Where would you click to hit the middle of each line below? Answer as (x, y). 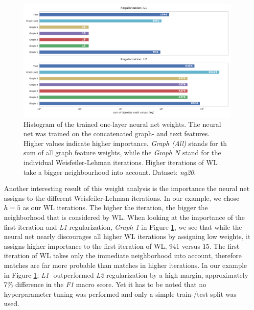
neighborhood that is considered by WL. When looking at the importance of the (125, 217)
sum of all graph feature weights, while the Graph (98, 153)
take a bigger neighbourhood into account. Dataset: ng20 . (110, 172)
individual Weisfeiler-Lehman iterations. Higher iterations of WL (121, 162)
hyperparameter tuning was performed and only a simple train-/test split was (120, 294)
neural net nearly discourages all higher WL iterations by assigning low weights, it (127, 236)
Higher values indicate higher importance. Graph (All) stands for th (125, 143)
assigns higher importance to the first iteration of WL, (86, 246)
